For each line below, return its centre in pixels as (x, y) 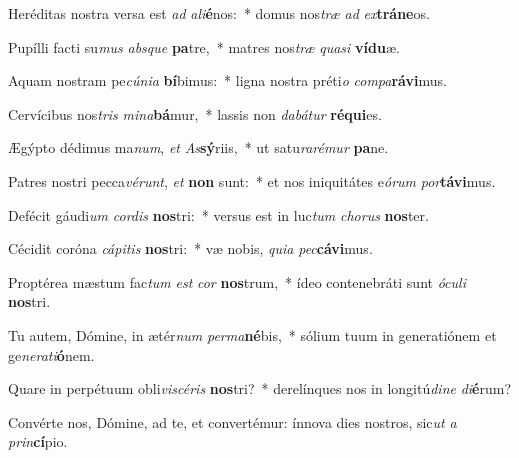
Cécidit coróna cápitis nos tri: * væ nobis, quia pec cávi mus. (190, 248)
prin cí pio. (38, 441)
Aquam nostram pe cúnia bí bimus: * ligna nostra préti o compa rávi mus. (227, 80)
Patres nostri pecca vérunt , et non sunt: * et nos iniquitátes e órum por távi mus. (252, 180)
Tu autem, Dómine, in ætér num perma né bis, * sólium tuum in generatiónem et (252, 334)
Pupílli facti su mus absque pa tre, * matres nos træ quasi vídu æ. (204, 46)
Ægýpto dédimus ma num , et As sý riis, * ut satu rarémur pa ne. (198, 147)
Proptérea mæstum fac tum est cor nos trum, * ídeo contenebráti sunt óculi (237, 281)
